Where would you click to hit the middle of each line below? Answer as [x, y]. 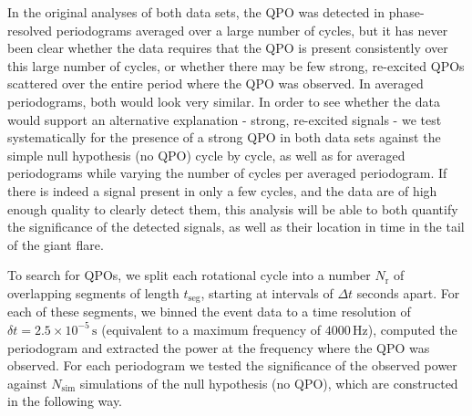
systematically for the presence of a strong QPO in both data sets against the [224, 137]
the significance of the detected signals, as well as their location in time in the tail [236, 227]
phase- [406, 12]
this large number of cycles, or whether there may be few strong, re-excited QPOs [236, 65]
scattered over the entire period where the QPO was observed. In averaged [215, 83]
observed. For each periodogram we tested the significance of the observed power [232, 365]
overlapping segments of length [93, 292]
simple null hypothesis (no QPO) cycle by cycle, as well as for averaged [206, 155]
